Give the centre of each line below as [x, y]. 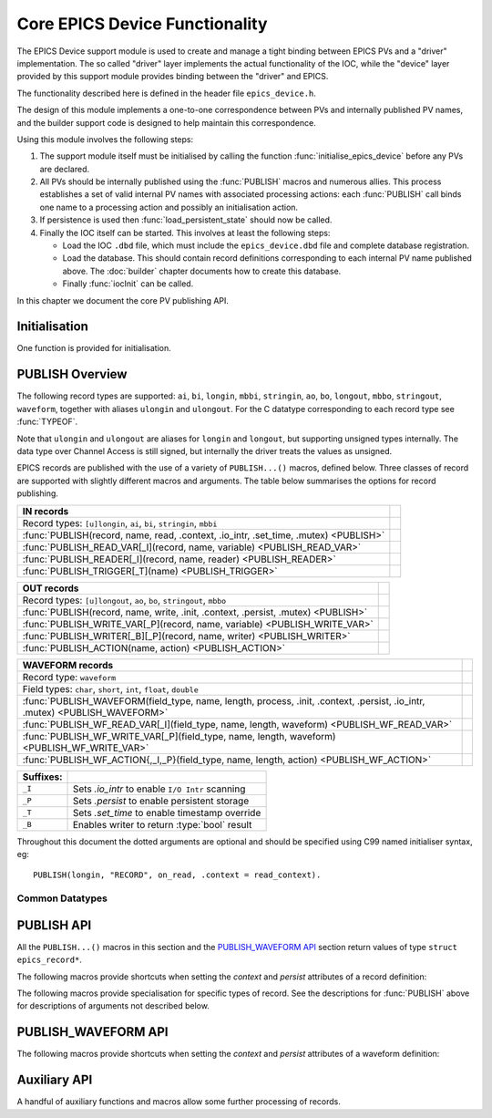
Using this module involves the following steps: [105, 139]
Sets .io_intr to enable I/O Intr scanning [159, 789]
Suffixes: [42, 777]
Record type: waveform [69, 677]
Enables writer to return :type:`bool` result [162, 824]
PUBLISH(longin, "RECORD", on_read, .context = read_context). [177, 875]
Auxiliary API [55, 1080]
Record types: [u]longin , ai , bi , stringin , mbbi [120, 523]
